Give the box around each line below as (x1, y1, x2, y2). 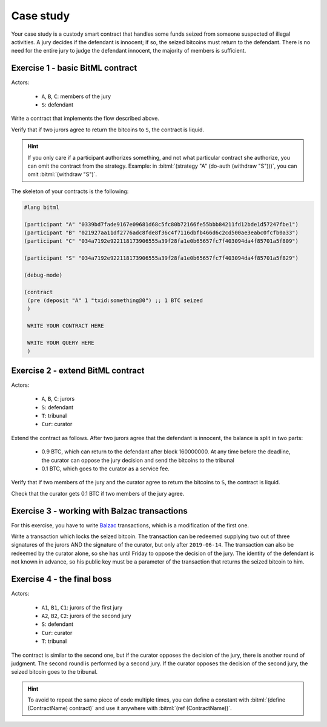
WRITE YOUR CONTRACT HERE (27, 323, 104, 329)
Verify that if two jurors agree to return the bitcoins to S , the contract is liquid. (11, 126, 205, 133)
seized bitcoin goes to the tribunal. (11, 668, 98, 676)
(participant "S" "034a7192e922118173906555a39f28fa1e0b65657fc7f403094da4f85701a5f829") (24, 255, 299, 262)
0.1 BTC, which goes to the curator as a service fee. (41, 465, 170, 472)
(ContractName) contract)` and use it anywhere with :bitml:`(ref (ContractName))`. (27, 705, 233, 712)
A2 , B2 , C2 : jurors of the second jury (41, 612, 131, 619)
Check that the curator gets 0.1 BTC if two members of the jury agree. (11, 490, 185, 497)
